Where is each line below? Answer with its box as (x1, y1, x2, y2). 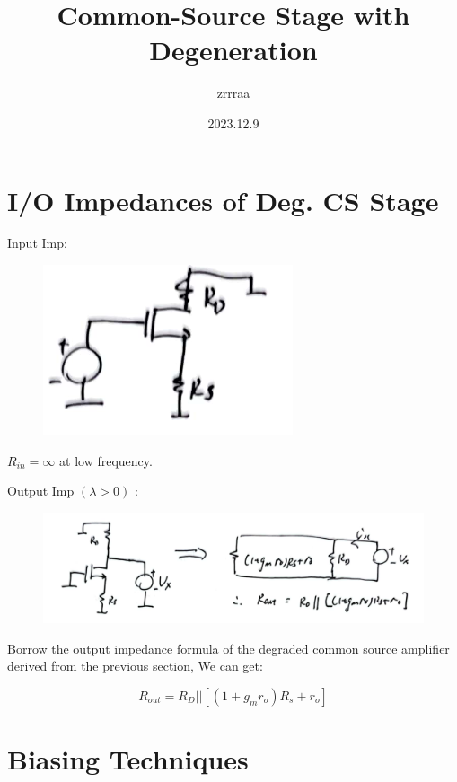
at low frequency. (59, 451, 153, 470)
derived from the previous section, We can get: (7, 656, 263, 675)
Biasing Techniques (7, 741, 249, 778)
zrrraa (216, 83, 250, 102)
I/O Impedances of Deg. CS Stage (7, 181, 439, 218)
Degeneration (149, 31, 318, 68)
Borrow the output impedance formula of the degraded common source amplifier (7, 638, 450, 657)
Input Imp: (7, 233, 67, 252)
